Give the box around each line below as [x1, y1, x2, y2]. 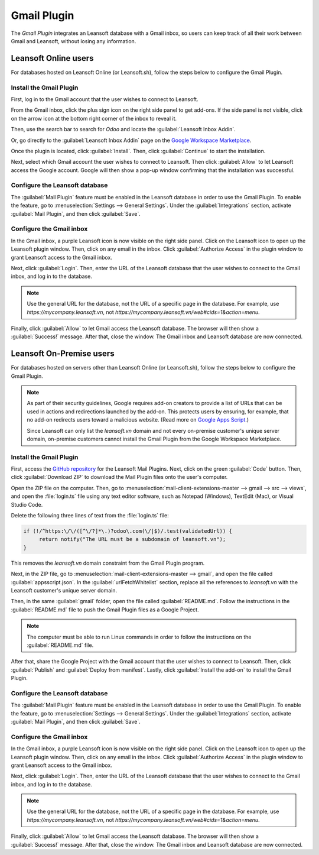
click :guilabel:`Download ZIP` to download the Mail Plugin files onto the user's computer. [11, 474, 228, 481]
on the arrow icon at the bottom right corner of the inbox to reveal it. [11, 115, 177, 122]
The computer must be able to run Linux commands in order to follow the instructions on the [27, 633, 252, 640]
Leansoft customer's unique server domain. [11, 587, 118, 594]
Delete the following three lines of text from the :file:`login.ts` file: [11, 512, 169, 519]
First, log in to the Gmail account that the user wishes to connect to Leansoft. [11, 95, 198, 103]
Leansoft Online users [11, 53, 94, 63]
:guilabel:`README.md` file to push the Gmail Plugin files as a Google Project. [11, 606, 199, 613]
